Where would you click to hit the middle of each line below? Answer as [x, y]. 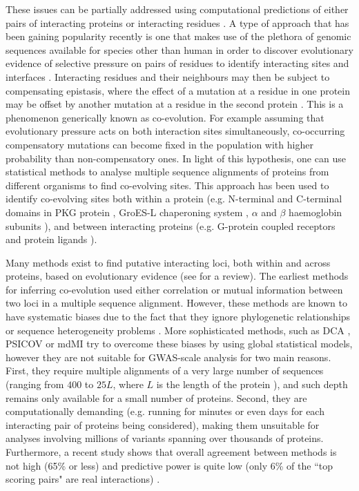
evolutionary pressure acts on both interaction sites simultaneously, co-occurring [175, 131]
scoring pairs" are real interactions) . [83, 479]
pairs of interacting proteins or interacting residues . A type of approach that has [177, 22]
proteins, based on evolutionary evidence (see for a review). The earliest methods [177, 276]
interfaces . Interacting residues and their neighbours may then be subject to [168, 76]
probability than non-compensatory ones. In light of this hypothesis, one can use [176, 158]
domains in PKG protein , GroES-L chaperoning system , [127, 212]
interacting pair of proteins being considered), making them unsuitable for [163, 424]
